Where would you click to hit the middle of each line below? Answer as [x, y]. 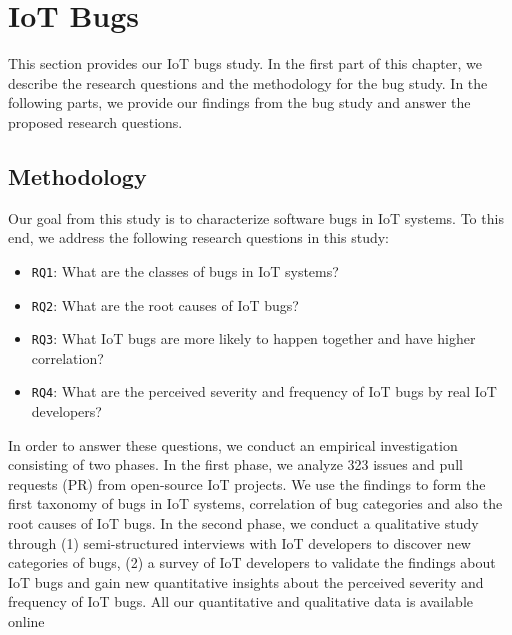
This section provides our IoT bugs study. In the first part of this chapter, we [245, 63]
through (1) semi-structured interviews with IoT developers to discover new [239, 542]
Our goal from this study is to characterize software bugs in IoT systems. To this [256, 217]
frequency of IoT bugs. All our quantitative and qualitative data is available [240, 601]
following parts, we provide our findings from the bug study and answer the [239, 102]
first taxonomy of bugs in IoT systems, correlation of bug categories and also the [255, 503]
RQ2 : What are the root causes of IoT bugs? [165, 304]
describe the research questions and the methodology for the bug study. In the [248, 82]
